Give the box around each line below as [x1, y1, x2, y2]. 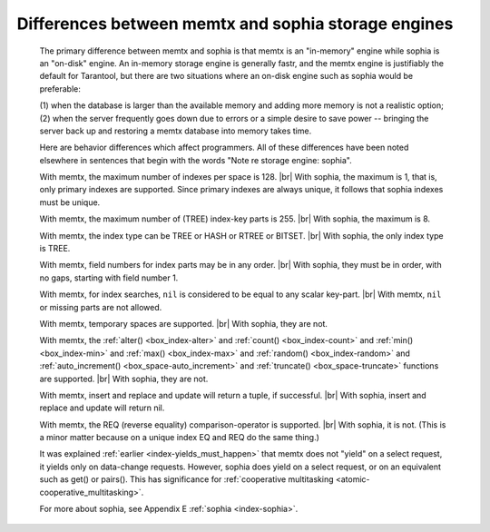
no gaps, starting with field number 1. [39, 272, 179, 283]
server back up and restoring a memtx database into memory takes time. [39, 125, 312, 136]
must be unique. [39, 196, 101, 208]
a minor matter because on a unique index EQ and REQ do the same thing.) [39, 432, 319, 443]
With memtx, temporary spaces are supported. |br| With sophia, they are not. [39, 318, 328, 329]
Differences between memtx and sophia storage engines [16, 14, 454, 34]
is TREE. [39, 243, 71, 254]
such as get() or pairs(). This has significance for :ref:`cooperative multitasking [39, 474, 335, 485]
